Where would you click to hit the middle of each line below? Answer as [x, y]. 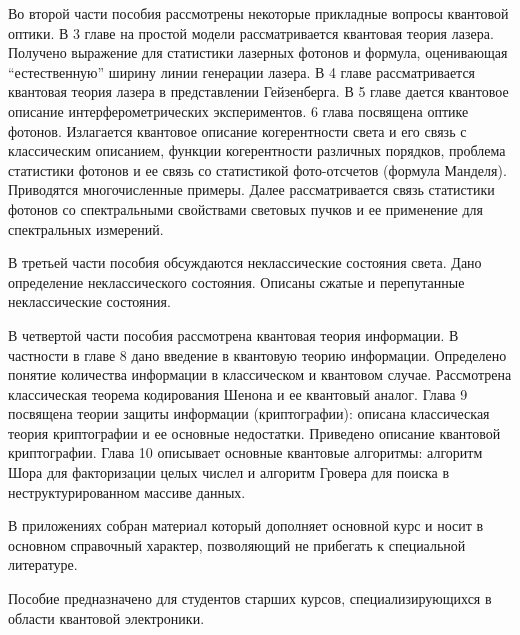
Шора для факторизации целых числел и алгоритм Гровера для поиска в [229, 472]
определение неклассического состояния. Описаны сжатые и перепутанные [236, 281]
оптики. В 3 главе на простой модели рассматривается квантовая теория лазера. [251, 32]
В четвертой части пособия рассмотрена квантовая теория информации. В [233, 334]
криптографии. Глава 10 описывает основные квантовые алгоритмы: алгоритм [245, 452]
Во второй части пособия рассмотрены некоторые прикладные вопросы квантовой [258, 13]
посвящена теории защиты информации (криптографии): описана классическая [249, 413]
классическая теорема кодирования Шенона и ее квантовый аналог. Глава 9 [238, 393]
